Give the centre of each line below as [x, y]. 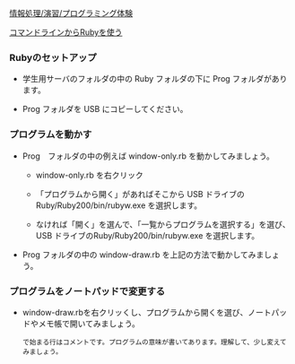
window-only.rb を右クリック [89, 175]
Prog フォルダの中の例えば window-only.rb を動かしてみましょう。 [148, 156]
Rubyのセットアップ [53, 57]
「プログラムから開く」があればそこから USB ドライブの [140, 194]
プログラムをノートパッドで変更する [87, 291]
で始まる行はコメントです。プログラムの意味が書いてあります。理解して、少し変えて [154, 342]
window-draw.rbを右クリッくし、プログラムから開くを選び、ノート [147, 312]
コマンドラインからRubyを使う [66, 32]
